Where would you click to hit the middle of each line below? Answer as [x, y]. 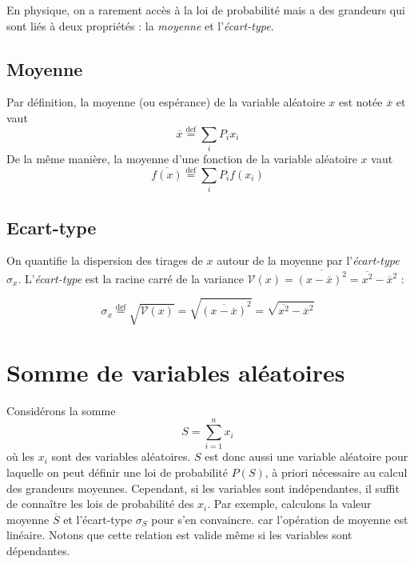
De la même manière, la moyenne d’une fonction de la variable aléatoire [182, 159]
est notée [360, 102]
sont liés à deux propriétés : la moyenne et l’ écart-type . [140, 25]
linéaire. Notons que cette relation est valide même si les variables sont [179, 535]
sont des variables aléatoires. [121, 456]
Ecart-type [52, 227]
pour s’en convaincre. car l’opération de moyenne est [280, 519]
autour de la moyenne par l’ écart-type [308, 260]
